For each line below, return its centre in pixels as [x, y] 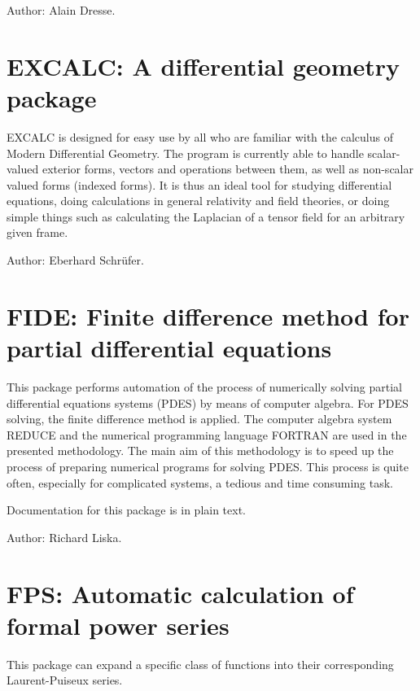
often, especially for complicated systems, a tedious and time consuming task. [200, 482]
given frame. [37, 232]
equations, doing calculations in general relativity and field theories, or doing [198, 201]
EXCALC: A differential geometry [203, 66]
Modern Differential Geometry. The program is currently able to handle [185, 153]
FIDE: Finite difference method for [208, 315]
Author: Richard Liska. [64, 537]
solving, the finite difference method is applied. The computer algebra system [199, 419]
